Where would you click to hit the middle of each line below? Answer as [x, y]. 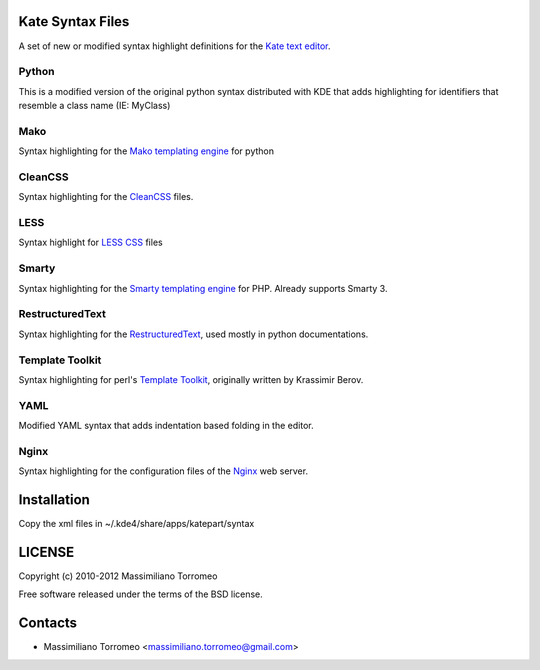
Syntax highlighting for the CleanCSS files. [106, 197]
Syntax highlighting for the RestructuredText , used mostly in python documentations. [193, 334]
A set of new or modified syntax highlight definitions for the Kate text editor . [174, 46]
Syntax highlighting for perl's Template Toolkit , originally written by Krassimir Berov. [191, 379]
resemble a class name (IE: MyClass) [94, 106]
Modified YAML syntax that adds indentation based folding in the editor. [166, 426]
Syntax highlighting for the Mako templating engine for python [146, 151]
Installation [54, 499]
